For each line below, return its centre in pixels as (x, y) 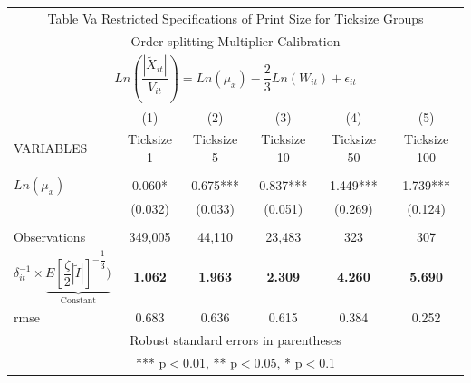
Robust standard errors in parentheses (235, 340)
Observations (50, 236)
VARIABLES (51, 148)
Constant (78, 301)
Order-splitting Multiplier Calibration (235, 40)
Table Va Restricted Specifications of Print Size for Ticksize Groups (235, 18)
